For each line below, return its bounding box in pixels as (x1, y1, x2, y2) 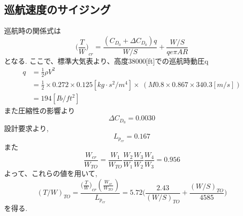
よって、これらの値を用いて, (4, 168, 97, 179)
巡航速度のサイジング (4, 2, 111, 17)
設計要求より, (4, 123, 49, 134)
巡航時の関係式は (4, 25, 61, 36)
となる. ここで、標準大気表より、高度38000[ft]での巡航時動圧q (4, 55, 209, 66)
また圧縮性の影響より (4, 105, 75, 115)
